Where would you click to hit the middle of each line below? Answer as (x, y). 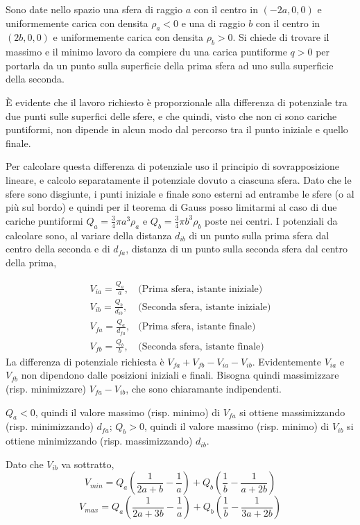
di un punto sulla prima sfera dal (259, 235)
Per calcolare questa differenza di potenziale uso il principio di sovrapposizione (172, 166)
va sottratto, (88, 464)
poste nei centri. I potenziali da (271, 220)
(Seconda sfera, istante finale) (201, 347)
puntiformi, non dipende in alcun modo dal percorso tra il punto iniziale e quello (177, 129)
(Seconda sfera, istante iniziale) (205, 307)
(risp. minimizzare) (46, 389)
